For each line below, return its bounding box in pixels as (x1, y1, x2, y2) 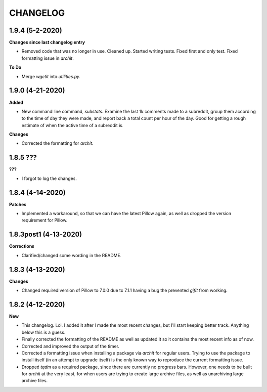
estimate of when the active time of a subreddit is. (21, 122, 124, 128)
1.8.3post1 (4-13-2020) (9, 230, 82, 239)
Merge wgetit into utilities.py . (21, 73, 81, 79)
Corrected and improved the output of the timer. (21, 343, 120, 349)
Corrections (9, 243, 35, 249)
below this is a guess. (21, 329, 66, 335)
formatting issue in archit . (21, 55, 74, 61)
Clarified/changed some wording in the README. (21, 252, 122, 258)
